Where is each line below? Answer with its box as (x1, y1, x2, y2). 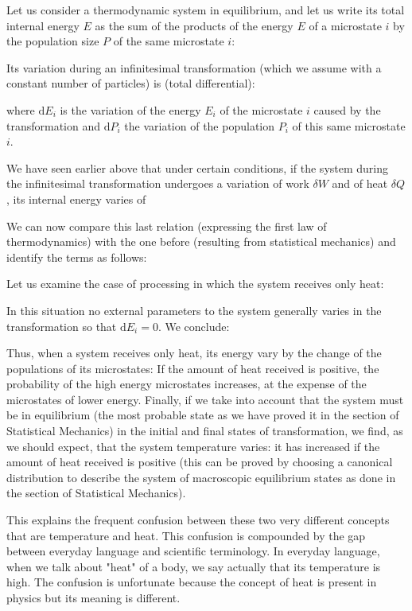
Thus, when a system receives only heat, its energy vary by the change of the (6, 344, 382, 361)
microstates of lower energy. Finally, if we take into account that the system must (6, 391, 404, 407)
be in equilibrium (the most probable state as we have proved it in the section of (6, 407, 399, 423)
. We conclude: (157, 317, 230, 334)
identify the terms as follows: (6, 248, 147, 265)
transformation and (6, 117, 101, 134)
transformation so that (6, 317, 117, 334)
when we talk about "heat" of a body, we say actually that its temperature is (6, 558, 381, 574)
